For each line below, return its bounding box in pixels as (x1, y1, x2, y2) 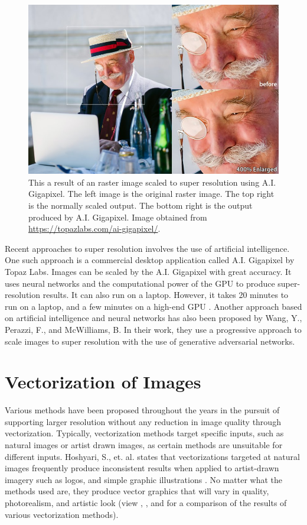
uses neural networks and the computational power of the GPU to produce (5, 277, 275, 289)
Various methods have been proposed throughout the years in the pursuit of (5, 404, 280, 416)
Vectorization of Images (5, 370, 201, 394)
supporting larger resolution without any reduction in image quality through (5, 415, 281, 427)
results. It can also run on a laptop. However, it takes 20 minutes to (43, 289, 289, 301)
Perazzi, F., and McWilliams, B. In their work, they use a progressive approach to (5, 323, 302, 335)
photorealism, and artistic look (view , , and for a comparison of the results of (5, 496, 287, 508)
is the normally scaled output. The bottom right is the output (28, 199, 253, 211)
